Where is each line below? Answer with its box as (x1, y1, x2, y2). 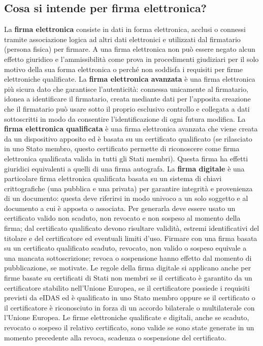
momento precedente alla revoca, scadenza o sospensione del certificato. (4, 332, 226, 342)
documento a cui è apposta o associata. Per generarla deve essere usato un (4, 202, 236, 213)
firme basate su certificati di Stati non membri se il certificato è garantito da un (4, 272, 252, 283)
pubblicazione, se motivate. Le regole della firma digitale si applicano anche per (4, 262, 251, 273)
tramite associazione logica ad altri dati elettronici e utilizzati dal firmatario (4, 33, 241, 44)
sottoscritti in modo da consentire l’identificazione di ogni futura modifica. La (4, 113, 246, 124)
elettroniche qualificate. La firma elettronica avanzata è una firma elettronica (4, 74, 255, 84)
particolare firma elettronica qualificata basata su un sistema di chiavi (4, 173, 222, 184)
